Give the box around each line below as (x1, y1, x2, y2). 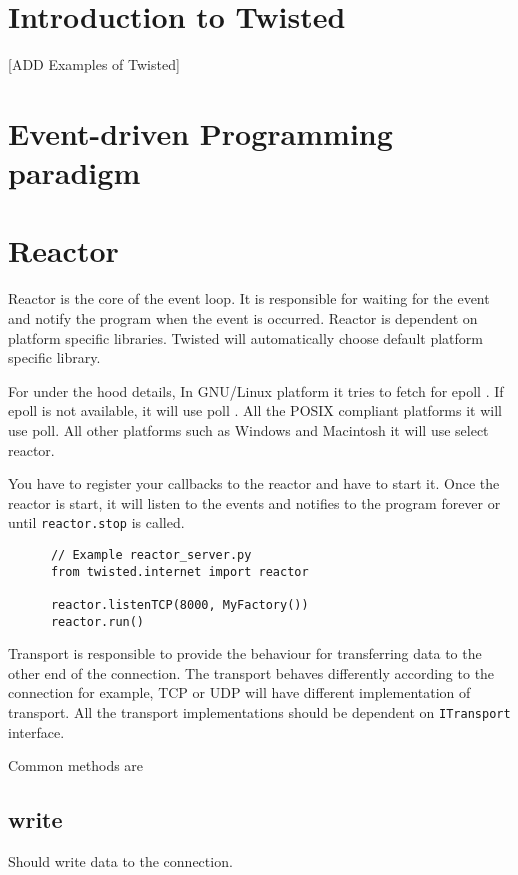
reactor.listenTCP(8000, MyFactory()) (50, 597, 309, 612)
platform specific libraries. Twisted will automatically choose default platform (8, 327, 483, 348)
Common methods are (8, 755, 144, 776)
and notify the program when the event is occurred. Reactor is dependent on (8, 308, 478, 328)
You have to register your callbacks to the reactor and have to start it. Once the (8, 473, 500, 494)
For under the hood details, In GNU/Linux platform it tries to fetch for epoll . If (8, 380, 504, 401)
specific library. (8, 347, 101, 368)
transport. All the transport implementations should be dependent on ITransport (8, 702, 511, 723)
